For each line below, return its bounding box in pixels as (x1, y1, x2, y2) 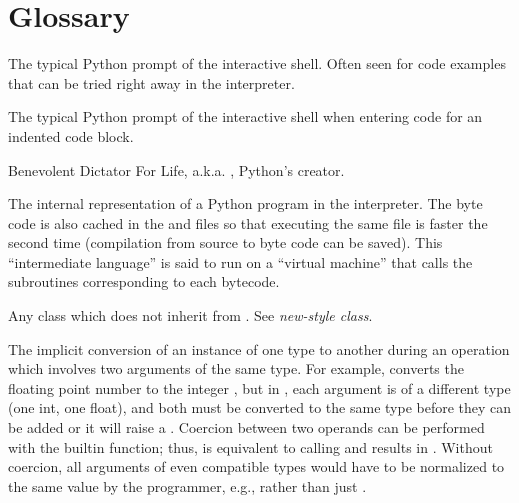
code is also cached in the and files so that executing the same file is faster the (8, 212, 488, 233)
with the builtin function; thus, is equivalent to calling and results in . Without (8, 436, 493, 457)
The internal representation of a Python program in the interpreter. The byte (8, 193, 483, 214)
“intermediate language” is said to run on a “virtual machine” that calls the (8, 251, 473, 272)
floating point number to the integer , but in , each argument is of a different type (8, 377, 511, 398)
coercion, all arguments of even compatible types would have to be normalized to (8, 456, 505, 477)
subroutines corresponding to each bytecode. (8, 271, 280, 292)
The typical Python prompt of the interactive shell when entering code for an (8, 106, 483, 127)
